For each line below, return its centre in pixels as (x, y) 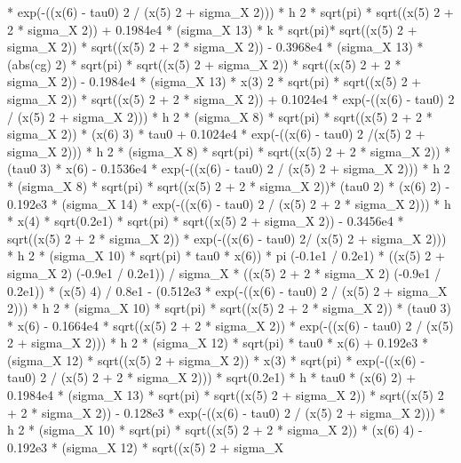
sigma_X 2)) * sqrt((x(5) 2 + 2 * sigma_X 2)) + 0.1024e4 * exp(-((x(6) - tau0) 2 (231, 98)
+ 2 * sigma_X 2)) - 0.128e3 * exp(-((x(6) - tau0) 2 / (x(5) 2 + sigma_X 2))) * (227, 412)
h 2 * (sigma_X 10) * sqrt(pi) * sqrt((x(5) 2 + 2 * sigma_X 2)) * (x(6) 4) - (215, 430)
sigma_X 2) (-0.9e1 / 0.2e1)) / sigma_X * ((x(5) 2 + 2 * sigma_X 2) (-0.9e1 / (224, 272)
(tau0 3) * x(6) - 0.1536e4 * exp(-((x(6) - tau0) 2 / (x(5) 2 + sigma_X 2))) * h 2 (229, 168)
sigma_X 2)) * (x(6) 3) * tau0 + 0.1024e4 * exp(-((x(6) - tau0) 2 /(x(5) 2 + (216, 134)
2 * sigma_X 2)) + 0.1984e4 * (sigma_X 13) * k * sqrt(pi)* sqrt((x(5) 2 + (212, 29)
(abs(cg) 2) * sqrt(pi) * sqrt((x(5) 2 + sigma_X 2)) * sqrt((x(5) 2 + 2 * (204, 64)
